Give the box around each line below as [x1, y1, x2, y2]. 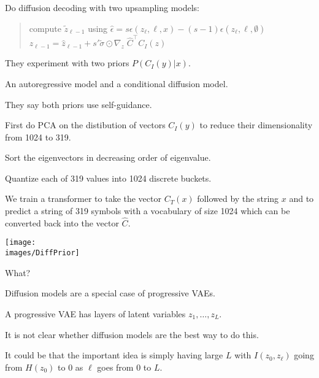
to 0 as [58, 360, 83, 373]
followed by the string [197, 192, 279, 205]
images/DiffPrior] [5, 249, 80, 258]
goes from [97, 360, 134, 373]
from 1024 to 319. [5, 130, 71, 143]
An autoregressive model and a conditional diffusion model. [5, 77, 228, 90]
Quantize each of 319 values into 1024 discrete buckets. [5, 171, 212, 184]
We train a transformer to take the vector [5, 192, 161, 205]
